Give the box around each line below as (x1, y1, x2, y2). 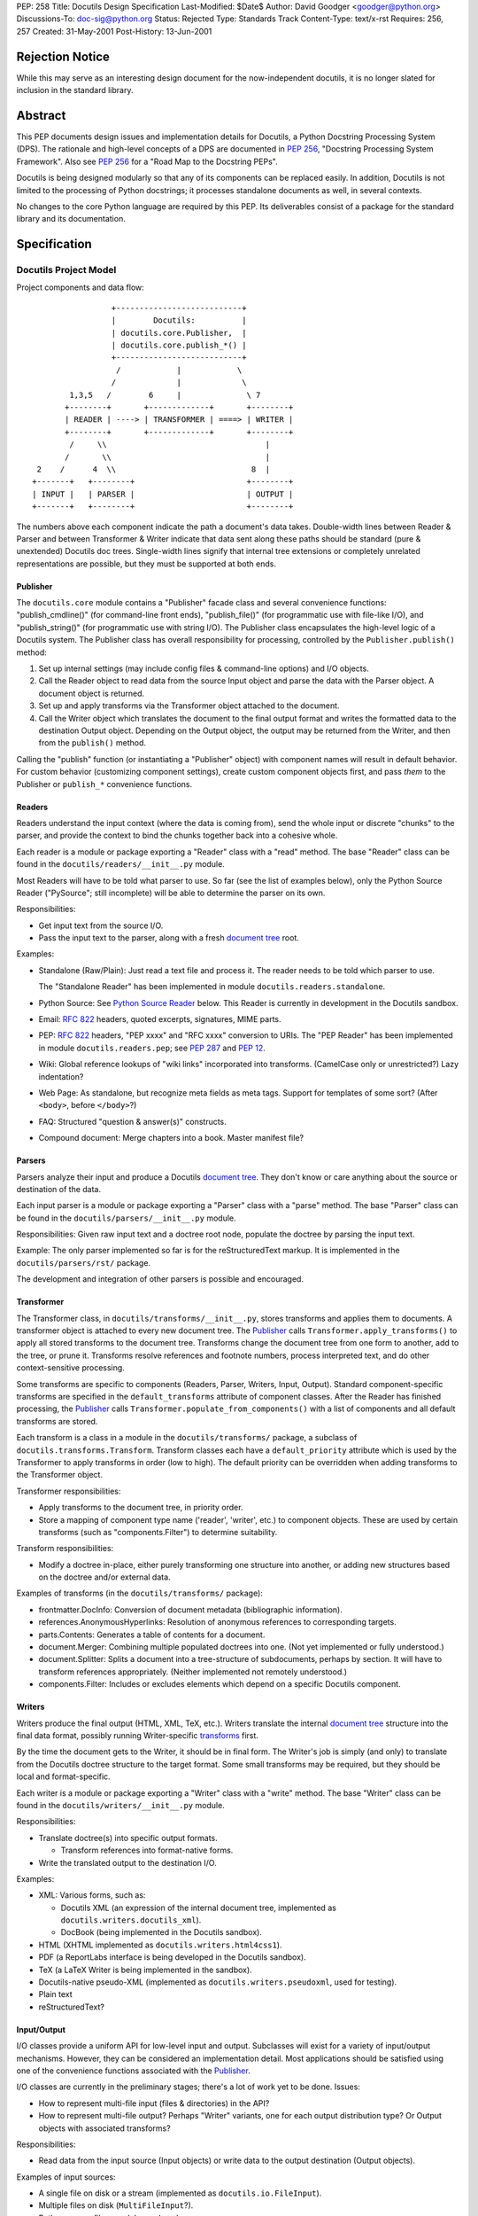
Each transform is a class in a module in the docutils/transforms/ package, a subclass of (16, 1432, 358, 1443)
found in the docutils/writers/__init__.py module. (16, 1799, 225, 1810)
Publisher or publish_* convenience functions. (16, 778, 193, 789)
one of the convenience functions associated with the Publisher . (16, 2065, 251, 2076)
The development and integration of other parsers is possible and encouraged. (16, 1274, 305, 1284)
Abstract (16, 107, 66, 123)
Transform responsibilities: (16, 1543, 114, 1554)
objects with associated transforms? (38, 2123, 172, 2134)
